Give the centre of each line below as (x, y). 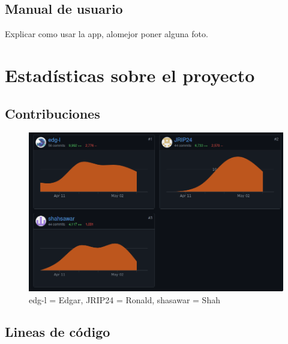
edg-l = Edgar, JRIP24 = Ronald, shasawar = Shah (124, 299)
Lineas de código (58, 332)
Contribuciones (52, 113)
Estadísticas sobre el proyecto (130, 75)
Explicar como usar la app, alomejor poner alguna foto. (106, 34)
